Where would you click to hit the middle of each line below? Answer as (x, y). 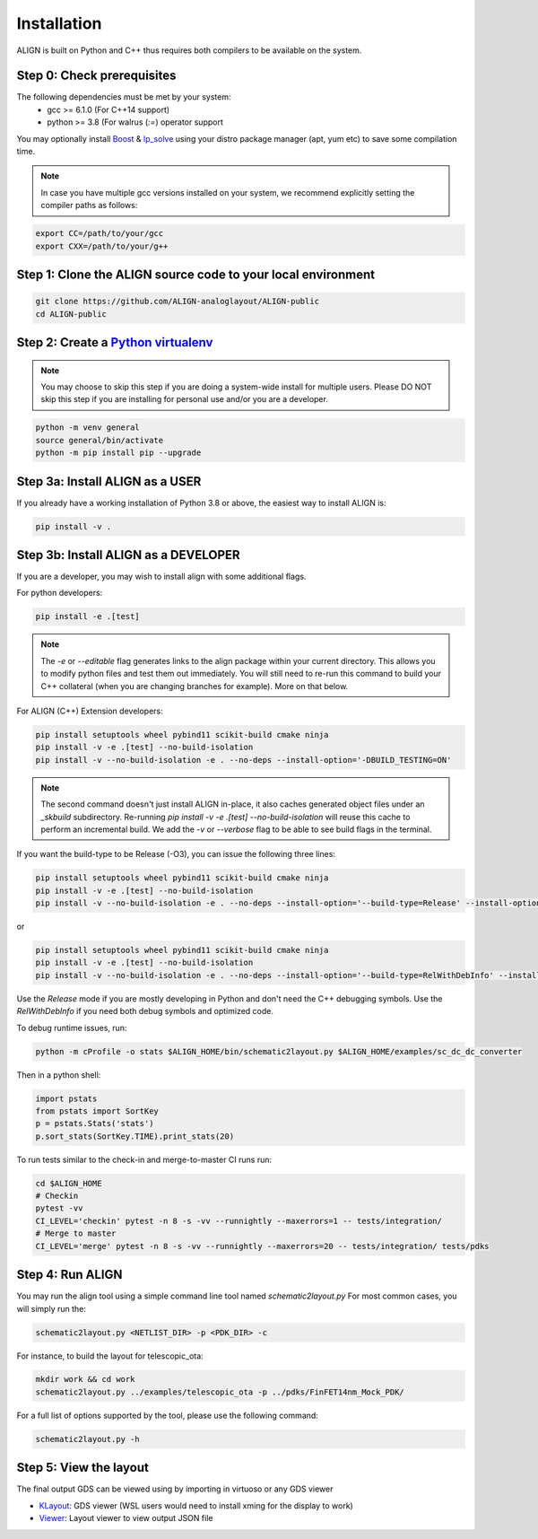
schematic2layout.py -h (88, 1439)
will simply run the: (52, 1308)
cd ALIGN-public (71, 314)
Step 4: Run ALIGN (69, 1275)
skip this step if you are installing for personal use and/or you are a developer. (185, 399)
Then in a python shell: (59, 1075)
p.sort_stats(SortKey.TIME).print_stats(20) (135, 1136)
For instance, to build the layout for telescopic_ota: (110, 1356)
